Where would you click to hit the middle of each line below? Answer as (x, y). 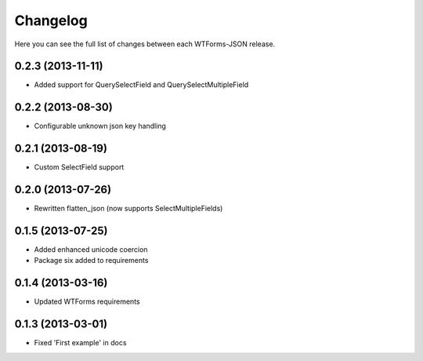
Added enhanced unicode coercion (91, 250)
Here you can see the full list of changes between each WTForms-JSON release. (145, 44)
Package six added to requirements (91, 261)
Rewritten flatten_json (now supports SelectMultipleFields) (128, 209)
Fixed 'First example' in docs (80, 343)
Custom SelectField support (79, 167)
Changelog (51, 20)
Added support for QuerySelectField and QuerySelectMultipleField (141, 85)
